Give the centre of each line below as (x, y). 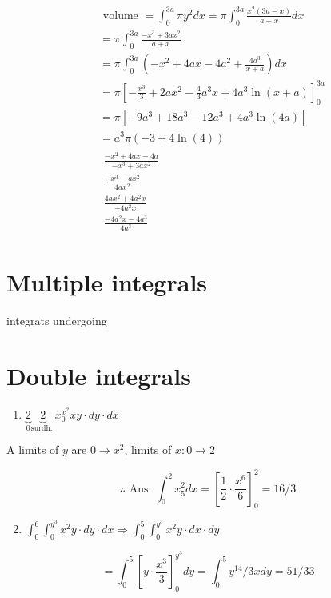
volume (120, 16)
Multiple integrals (107, 282)
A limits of (33, 450)
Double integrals (99, 376)
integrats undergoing (57, 321)
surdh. (42, 428)
